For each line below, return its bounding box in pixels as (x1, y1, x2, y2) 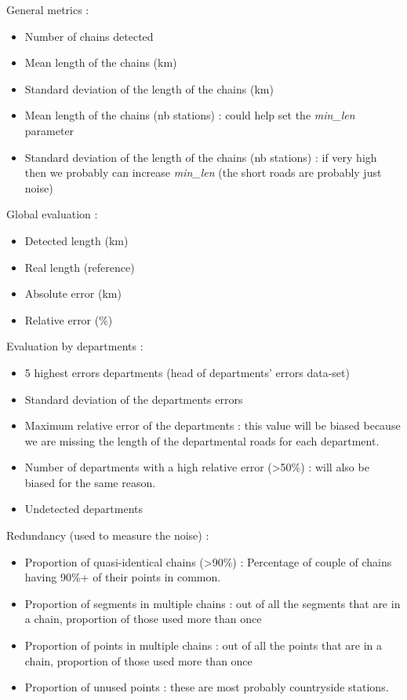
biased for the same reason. (24, 474, 156, 490)
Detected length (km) (24, 232, 129, 248)
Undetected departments (24, 500, 144, 517)
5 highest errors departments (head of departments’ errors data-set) (24, 364, 350, 380)
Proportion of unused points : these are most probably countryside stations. (24, 679, 389, 695)
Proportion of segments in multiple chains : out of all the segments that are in (24, 595, 401, 611)
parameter (24, 122, 74, 138)
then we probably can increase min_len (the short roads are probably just (24, 164, 382, 181)
